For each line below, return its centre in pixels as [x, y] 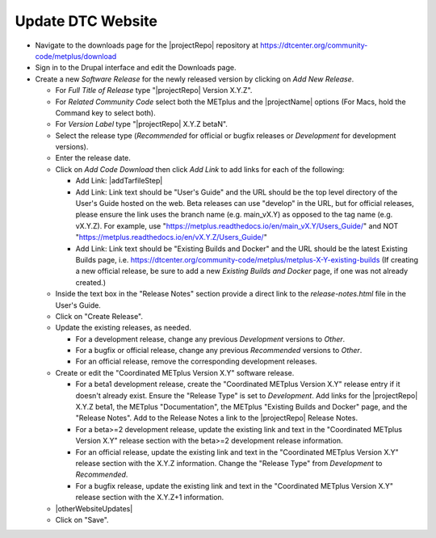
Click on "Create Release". [99, 316]
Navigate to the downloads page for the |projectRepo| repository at [147, 45]
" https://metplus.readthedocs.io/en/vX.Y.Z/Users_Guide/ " [172, 237]
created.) [91, 282]
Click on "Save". [82, 519]
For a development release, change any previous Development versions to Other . [210, 338]
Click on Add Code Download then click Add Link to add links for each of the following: [200, 169]
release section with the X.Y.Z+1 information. [150, 498]
